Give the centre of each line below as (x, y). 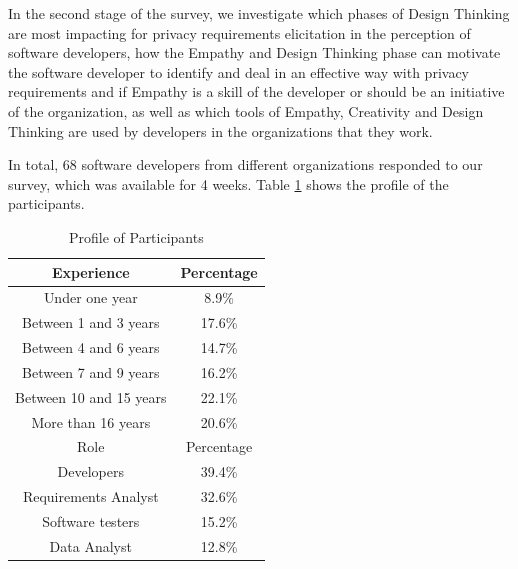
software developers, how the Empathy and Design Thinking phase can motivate (254, 52)
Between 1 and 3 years (91, 322)
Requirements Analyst (90, 496)
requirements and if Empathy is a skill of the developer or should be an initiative (256, 91)
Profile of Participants (136, 236)
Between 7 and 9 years (91, 371)
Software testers (91, 520)
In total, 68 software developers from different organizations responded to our (245, 164)
